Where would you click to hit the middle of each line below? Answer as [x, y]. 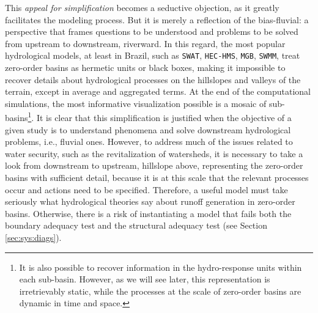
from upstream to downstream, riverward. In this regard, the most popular [145, 43]
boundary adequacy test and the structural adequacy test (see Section [136, 225]
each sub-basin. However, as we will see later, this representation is [145, 279]
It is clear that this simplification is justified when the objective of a [164, 118]
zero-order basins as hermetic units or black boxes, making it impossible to [145, 68]
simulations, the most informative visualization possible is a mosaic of [136, 103]
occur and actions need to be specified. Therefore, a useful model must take [146, 189]
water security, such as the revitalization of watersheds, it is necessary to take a [154, 153]
